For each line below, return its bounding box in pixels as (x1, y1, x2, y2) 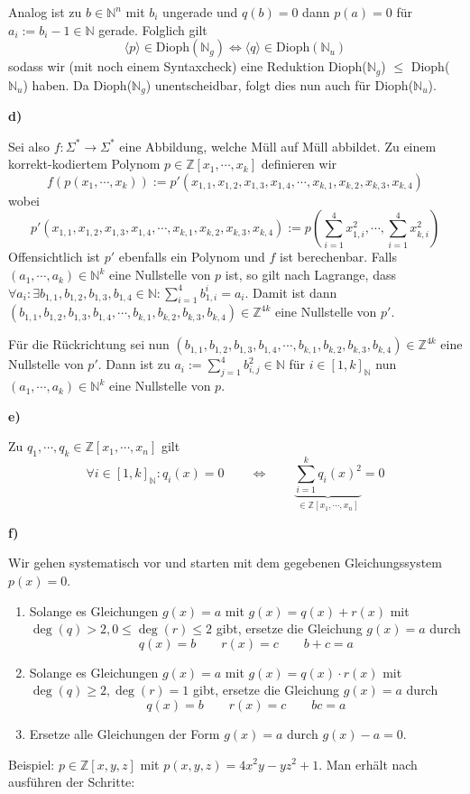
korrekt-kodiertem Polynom (8, 154, 161, 173)
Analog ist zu (8, 3, 82, 21)
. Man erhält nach (318, 754, 418, 773)
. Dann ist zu (97, 355, 170, 374)
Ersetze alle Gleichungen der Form (29, 724, 220, 743)
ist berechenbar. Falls (280, 247, 397, 266)
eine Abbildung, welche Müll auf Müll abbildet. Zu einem (119, 136, 437, 155)
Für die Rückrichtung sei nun (8, 335, 170, 354)
